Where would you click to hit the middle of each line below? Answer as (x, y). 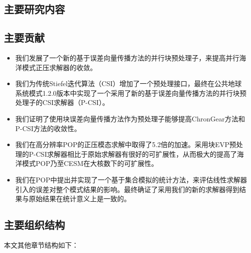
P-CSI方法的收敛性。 (48, 128)
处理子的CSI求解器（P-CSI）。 (62, 102)
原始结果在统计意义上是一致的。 (80, 199)
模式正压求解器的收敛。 (59, 67)
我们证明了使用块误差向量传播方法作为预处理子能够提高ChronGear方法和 (130, 118)
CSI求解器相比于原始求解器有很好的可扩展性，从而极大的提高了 (136, 154)
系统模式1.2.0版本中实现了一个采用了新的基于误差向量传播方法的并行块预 (131, 93)
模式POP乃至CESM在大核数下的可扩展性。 (90, 163)
